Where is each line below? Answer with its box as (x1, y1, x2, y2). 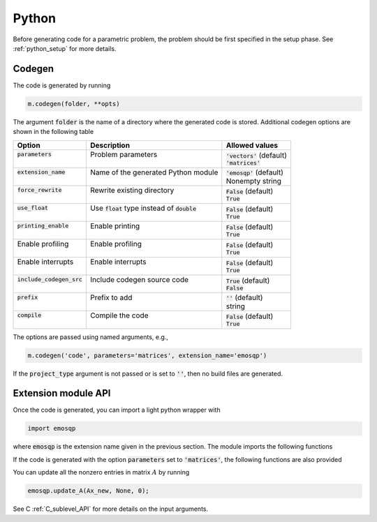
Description (89, 140, 131, 150)
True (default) (226, 276, 270, 285)
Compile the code (89, 311, 149, 320)
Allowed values (226, 140, 279, 150)
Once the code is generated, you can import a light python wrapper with (13, 405, 221, 415)
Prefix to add (89, 292, 133, 302)
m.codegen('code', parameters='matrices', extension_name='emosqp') (27, 351, 267, 359)
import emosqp (27, 424, 76, 433)
